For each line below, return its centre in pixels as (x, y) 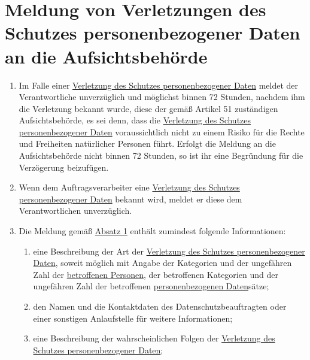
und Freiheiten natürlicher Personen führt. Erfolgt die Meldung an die (147, 143)
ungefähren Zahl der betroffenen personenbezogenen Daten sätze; (151, 286)
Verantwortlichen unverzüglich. (75, 211)
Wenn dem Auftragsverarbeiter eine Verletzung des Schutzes (129, 187)
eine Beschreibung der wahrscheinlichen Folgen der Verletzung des (154, 338)
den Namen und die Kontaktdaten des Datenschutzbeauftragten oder (160, 306)
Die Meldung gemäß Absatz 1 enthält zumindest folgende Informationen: (152, 231)
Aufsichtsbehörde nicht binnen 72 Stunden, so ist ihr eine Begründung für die (161, 155)
